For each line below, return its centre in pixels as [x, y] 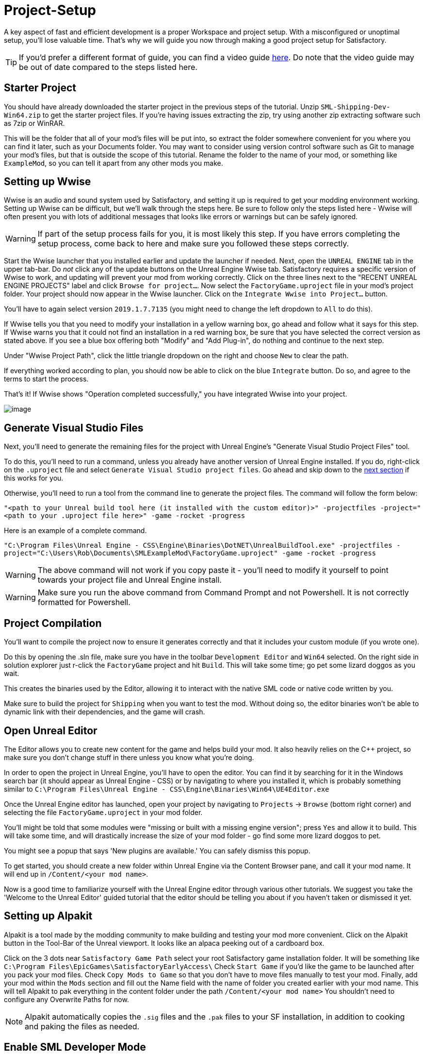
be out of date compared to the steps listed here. [108, 67]
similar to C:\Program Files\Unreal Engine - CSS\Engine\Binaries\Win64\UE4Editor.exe [167, 789]
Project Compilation [53, 623]
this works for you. [34, 478]
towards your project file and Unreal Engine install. [130, 580]
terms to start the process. [46, 379]
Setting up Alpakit [48, 916]
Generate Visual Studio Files [74, 428]
